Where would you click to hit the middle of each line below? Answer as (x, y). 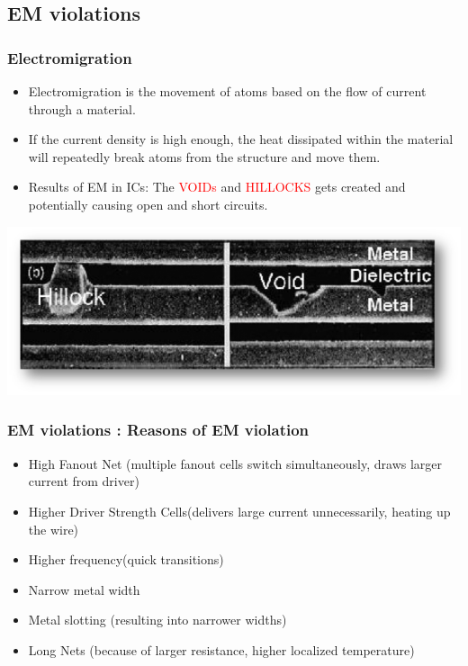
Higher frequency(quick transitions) (126, 559)
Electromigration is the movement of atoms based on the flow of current (227, 91)
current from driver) (84, 481)
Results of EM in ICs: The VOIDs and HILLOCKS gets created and (217, 187)
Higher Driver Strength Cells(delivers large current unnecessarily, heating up (239, 511)
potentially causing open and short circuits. (148, 204)
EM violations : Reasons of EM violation (158, 430)
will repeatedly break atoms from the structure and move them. (204, 156)
